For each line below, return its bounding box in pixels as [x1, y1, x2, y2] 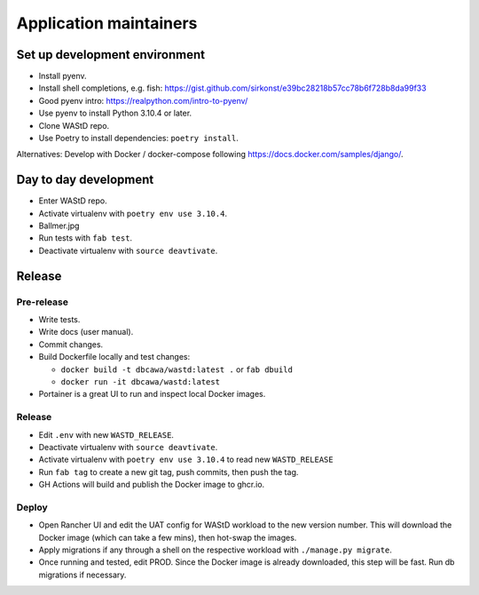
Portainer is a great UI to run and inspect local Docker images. [38, 389, 266, 400]
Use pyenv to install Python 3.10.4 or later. [38, 107, 192, 119]
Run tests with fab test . [38, 233, 133, 243]
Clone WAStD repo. [38, 120, 110, 131]
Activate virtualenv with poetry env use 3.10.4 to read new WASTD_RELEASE [38, 454, 334, 465]
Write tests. [38, 314, 81, 325]
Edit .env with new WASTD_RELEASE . [38, 429, 175, 440]
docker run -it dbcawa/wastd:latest [60, 377, 221, 386]
